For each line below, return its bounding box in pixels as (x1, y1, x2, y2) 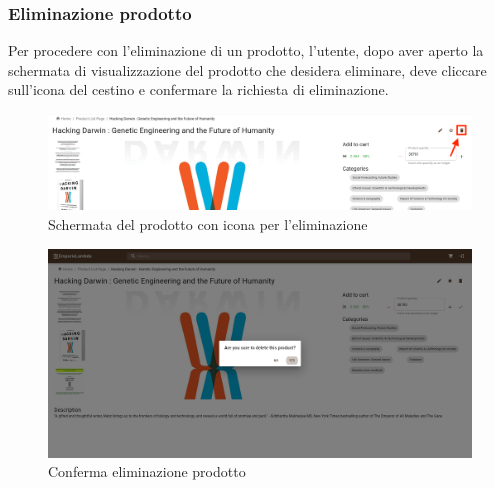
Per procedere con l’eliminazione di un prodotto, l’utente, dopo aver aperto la (8, 40, 484, 61)
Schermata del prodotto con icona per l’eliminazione (48, 214, 368, 235)
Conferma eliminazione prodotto (48, 461, 246, 482)
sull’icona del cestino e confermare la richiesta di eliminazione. (8, 79, 389, 100)
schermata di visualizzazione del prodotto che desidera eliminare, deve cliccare (8, 59, 487, 80)
